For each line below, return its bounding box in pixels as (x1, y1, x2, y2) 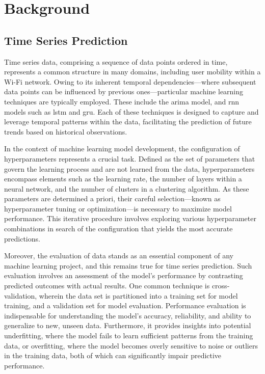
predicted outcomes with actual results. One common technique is (4, 280, 210, 291)
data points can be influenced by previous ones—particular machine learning (4, 86, 244, 97)
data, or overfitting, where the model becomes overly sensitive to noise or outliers (4, 340, 258, 351)
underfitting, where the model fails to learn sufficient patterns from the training (4, 330, 253, 341)
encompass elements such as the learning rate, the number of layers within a (4, 173, 242, 184)
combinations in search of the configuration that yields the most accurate (4, 223, 233, 234)
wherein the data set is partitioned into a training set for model (39, 290, 238, 301)
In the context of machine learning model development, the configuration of (4, 143, 240, 154)
